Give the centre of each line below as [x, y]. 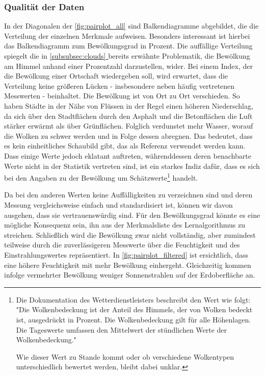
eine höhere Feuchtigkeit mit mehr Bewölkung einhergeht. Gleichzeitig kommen [128, 265]
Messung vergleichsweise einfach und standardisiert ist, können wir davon [118, 204]
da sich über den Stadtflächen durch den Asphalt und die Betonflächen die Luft [128, 116]
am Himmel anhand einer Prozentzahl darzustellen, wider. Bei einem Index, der [128, 66]
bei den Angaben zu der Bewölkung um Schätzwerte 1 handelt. [101, 177]
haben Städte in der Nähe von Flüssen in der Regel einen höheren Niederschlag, [129, 105]
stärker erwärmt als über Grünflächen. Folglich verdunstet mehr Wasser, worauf [129, 126]
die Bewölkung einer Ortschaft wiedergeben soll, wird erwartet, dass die [116, 76]
